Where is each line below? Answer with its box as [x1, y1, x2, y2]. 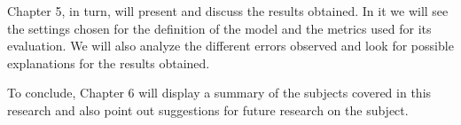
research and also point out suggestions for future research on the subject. [7, 100, 409, 119]
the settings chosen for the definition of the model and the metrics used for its [7, 19, 432, 37]
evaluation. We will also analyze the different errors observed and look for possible [7, 36, 454, 55]
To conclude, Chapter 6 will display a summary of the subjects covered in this [7, 83, 432, 102]
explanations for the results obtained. [7, 53, 210, 72]
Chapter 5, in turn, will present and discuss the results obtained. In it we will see [7, 2, 449, 20]
